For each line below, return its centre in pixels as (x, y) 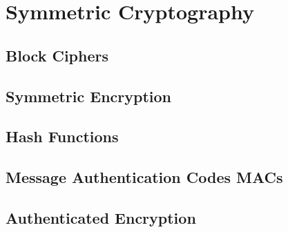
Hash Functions (62, 136)
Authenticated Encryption (101, 217)
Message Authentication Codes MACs (144, 177)
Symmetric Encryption (89, 96)
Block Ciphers (57, 55)
